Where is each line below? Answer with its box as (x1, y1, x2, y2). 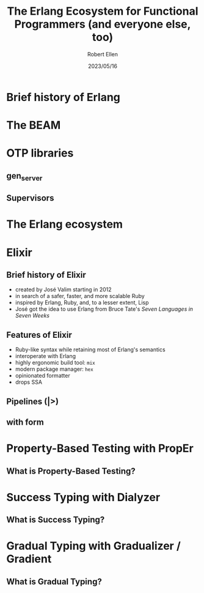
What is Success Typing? (6, 515, 105, 525)
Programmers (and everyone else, (14, 17, 191, 31)
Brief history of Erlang (6, 90, 121, 104)
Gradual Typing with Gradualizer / (6, 539, 181, 553)
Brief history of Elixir (6, 270, 87, 280)
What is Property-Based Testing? (6, 466, 136, 476)
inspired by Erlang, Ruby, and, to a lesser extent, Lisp (15, 299, 149, 307)
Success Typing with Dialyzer (6, 490, 161, 504)
